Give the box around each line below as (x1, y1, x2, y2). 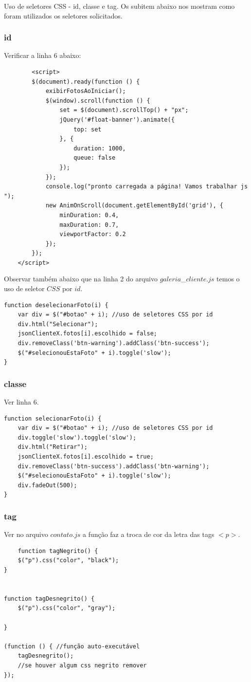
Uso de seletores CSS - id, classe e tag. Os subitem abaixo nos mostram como (4, 1, 235, 11)
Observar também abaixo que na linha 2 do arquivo (4, 274, 158, 284)
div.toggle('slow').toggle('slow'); (18, 434, 137, 441)
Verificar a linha (4, 50, 52, 60)
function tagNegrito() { (18, 547, 98, 554)
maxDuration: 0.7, (59, 221, 119, 228)
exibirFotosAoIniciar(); (45, 88, 126, 95)
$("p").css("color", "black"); (18, 557, 119, 564)
